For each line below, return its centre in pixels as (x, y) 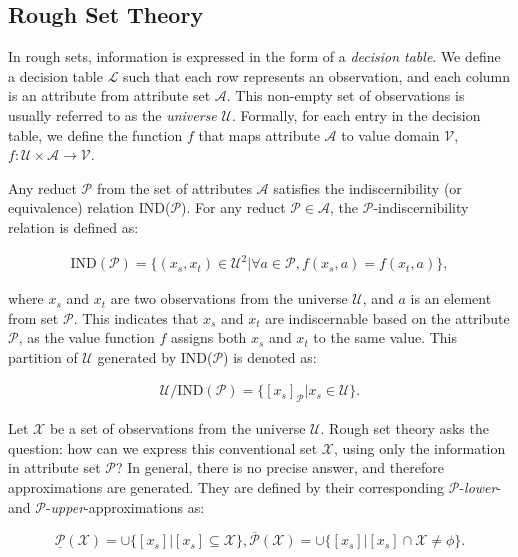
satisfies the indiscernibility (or (367, 187)
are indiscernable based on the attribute (387, 317)
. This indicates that (136, 317)
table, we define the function (95, 134)
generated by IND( (155, 356)
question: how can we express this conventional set (163, 447)
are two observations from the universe (229, 298)
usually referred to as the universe (112, 114)
